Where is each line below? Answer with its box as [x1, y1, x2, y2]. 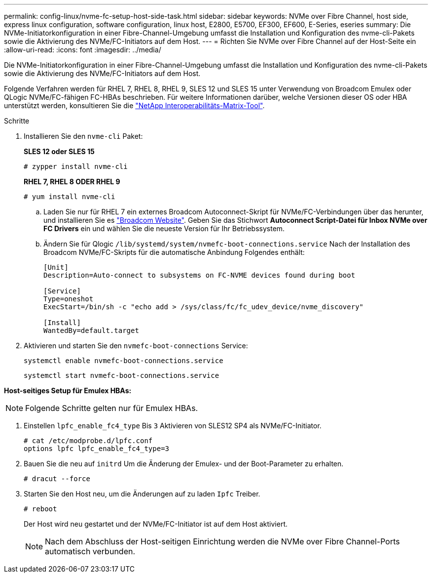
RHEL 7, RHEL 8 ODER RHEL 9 [24, 177, 120, 186]
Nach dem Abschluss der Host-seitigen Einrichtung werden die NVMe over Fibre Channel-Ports [45, 536, 400, 546]
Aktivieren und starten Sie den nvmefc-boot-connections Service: [24, 341, 248, 350]
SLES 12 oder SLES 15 [24, 147, 95, 156]
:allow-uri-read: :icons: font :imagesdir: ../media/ [4, 45, 161, 54]
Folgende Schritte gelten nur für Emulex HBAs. [25, 403, 198, 413]
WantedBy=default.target [43, 327, 139, 334]
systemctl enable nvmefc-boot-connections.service [24, 357, 223, 365]
